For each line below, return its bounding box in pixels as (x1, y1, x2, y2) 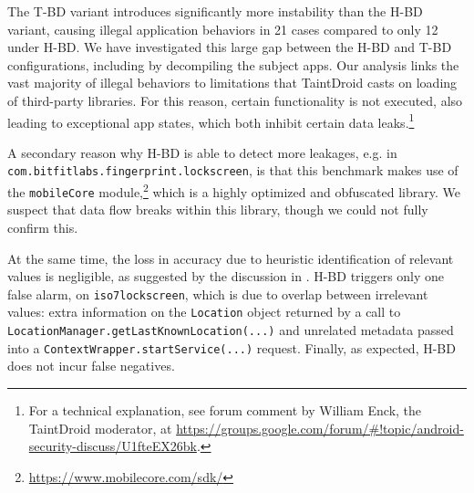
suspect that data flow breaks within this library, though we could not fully (7, 200, 428, 219)
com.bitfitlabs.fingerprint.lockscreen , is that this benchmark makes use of (7, 161, 459, 180)
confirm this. (7, 217, 78, 236)
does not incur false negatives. (7, 356, 175, 375)
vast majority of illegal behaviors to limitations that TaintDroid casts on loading (7, 73, 458, 92)
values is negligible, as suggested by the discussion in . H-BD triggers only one (7, 267, 445, 286)
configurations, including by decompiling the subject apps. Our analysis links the (7, 55, 459, 74)
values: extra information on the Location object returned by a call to (7, 302, 401, 321)
